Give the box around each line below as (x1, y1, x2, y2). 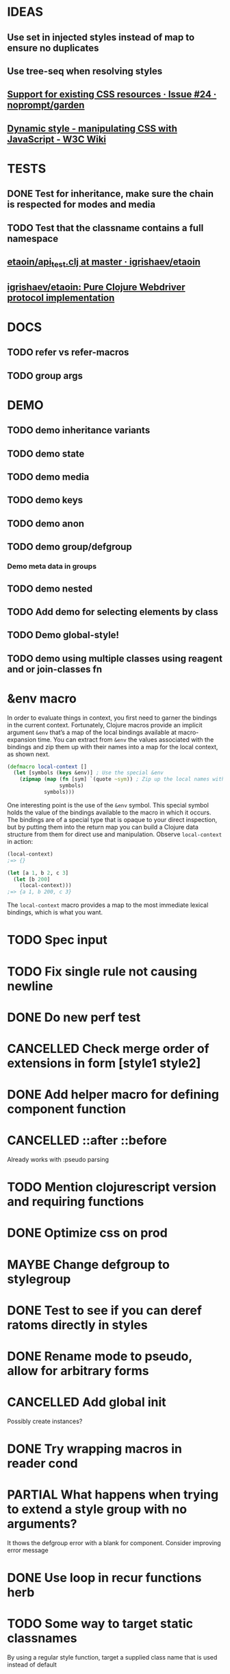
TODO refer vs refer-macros (7, 347, 129, 359)
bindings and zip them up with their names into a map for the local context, (7, 742, 218, 751)
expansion (7, 735, 36, 744)
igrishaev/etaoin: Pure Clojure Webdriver (7, 281, 186, 293)
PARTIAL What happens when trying (7, 1487, 219, 1503)
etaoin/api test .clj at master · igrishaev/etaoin (7, 256, 201, 269)
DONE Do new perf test (7, 1009, 141, 1025)
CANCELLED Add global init (7, 1394, 166, 1410)
